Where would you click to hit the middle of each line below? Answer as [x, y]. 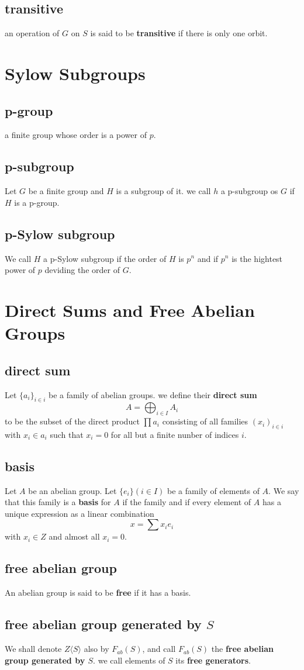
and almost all [74, 536]
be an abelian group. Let [72, 490]
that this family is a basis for [58, 502]
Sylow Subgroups [75, 73]
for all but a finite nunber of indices [175, 434]
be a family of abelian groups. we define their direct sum [153, 394]
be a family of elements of [213, 490]
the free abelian [242, 649]
